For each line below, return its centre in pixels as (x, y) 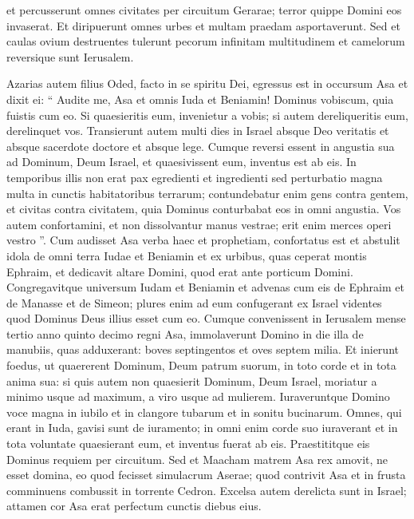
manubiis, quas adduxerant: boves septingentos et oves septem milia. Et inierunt (203, 349)
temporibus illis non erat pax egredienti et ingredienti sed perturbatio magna (195, 177)
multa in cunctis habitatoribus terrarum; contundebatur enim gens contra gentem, (207, 193)
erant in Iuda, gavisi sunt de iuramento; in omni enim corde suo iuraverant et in (202, 428)
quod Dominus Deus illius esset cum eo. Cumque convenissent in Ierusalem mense (206, 318)
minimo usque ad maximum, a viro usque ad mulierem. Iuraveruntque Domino (198, 396)
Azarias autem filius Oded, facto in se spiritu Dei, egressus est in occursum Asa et (207, 83)
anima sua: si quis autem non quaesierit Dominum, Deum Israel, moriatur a (192, 380)
